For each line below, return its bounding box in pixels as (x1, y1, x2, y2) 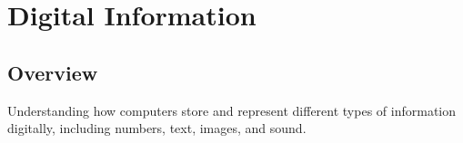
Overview (7, 58, 98, 86)
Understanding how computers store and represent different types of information (7, 100, 457, 119)
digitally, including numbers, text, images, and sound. (7, 119, 307, 138)
